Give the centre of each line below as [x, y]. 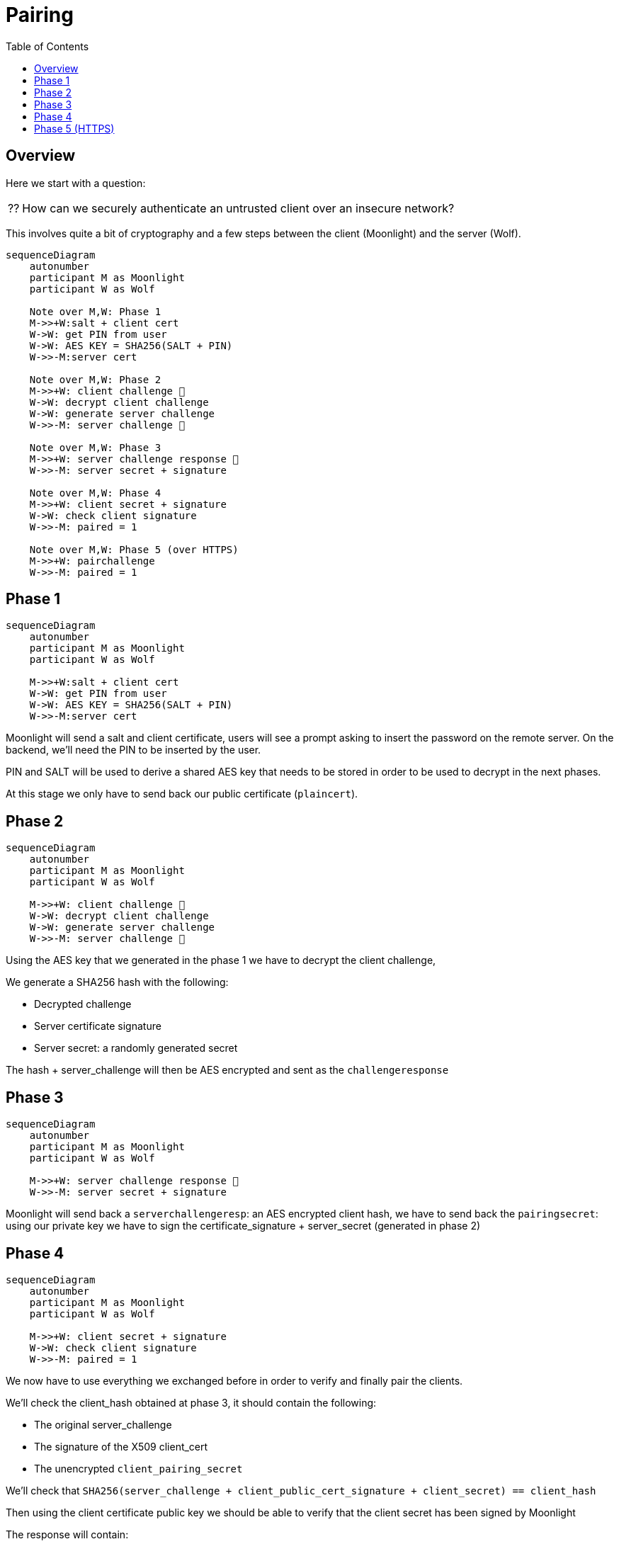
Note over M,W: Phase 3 [95, 447]
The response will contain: [67, 1534]
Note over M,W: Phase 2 [95, 379]
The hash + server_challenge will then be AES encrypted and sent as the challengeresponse [227, 1070]
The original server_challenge [103, 1424]
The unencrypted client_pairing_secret [138, 1468]
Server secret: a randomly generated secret [136, 1048]
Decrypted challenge [83, 1004]
